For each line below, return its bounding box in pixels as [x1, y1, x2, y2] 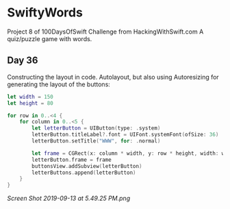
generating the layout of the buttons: [7, 80, 111, 88]
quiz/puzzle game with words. [7, 34, 92, 42]
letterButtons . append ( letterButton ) [31, 169, 136, 176]
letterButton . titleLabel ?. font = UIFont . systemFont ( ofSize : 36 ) [31, 132, 219, 138]
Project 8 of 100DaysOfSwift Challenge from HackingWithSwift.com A [7, 27, 204, 36]
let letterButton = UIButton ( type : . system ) [31, 125, 161, 132]
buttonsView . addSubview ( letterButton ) [31, 162, 142, 169]
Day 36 [7, 55, 38, 66]
